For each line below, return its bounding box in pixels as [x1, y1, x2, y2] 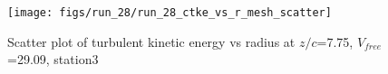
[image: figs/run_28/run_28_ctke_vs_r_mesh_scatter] [7, 6, 332, 19]
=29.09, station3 [7, 50, 99, 69]
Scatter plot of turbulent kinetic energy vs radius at [7, 32, 296, 51]
